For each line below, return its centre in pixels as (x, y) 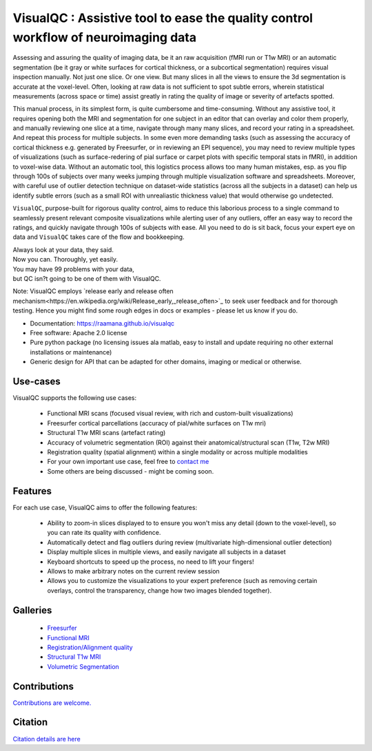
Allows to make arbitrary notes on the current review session (133, 571)
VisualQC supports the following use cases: (75, 398)
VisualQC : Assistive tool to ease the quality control (163, 18)
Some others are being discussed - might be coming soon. (131, 471)
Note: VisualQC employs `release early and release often (93, 291)
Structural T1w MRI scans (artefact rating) (106, 433)
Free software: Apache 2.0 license (79, 332)
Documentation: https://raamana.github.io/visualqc (102, 323)
